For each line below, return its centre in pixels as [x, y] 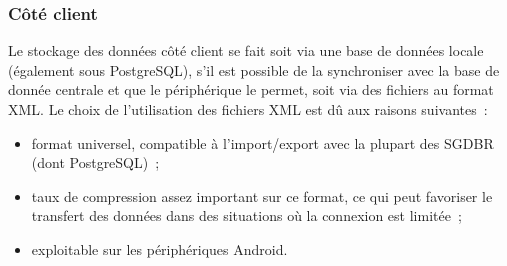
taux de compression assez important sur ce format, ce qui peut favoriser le [262, 195]
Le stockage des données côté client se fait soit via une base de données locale [246, 50]
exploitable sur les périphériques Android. [159, 248]
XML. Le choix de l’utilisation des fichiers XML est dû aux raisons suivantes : [248, 109]
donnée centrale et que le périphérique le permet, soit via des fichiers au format [251, 89]
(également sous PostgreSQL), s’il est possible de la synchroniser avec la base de [254, 69]
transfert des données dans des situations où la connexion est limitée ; [246, 215]
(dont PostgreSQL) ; [95, 162]
